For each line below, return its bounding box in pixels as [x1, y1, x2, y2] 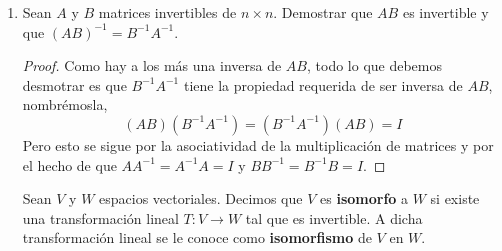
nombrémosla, [22, 94, 108, 115]
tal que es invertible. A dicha [245, 207, 423, 228]
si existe [430, 188, 480, 209]
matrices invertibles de [98, 2, 237, 22]
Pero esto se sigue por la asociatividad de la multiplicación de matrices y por [22, 134, 494, 155]
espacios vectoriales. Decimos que [99, 188, 303, 209]
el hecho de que [22, 154, 117, 175]
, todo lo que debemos [307, 55, 443, 76]
